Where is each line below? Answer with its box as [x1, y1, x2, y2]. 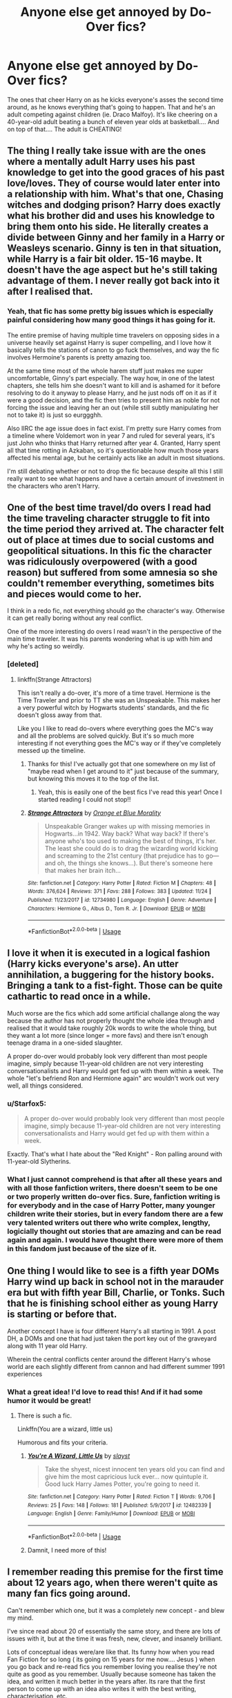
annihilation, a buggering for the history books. [7, 969, 214, 981]
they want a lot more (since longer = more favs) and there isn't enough [7, 1031, 209, 1039]
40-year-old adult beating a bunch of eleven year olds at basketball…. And [7, 117, 220, 125]
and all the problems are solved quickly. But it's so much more [17, 732, 195, 740]
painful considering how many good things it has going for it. [7, 315, 216, 325]
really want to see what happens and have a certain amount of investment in [7, 474, 224, 482]
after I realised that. [7, 285, 93, 298]
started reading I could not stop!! [37, 795, 131, 804]
